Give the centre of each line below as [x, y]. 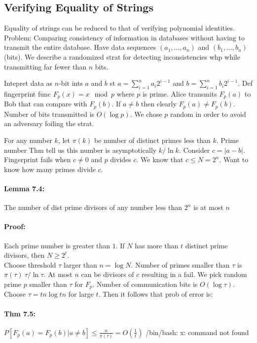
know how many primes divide [50, 169]
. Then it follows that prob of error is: [156, 294]
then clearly [159, 104]
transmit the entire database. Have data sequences [80, 47]
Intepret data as [28, 83]
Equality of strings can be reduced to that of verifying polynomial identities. [119, 28]
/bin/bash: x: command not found [197, 332]
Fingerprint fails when [37, 159]
